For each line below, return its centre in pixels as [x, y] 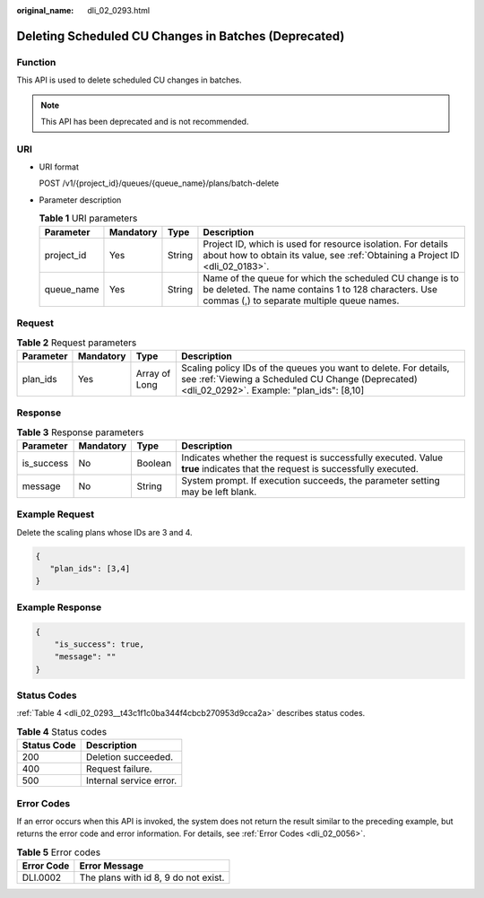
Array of [153, 373]
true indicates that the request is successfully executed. [300, 468]
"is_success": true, [99, 644]
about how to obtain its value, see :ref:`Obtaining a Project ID [331, 255]
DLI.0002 [42, 877]
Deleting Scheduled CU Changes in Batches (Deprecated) [181, 36]
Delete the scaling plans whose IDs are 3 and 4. [104, 532]
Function [36, 62]
